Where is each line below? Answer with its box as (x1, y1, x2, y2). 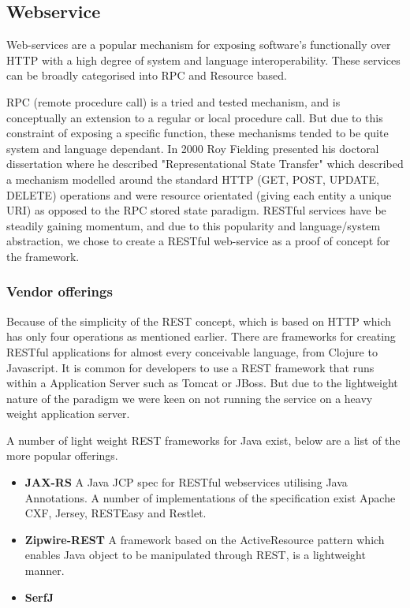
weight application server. (6, 405, 130, 422)
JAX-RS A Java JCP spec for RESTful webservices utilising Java (24, 474, 348, 491)
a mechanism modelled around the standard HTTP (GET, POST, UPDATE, (6, 170, 379, 187)
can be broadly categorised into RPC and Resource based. (6, 67, 287, 84)
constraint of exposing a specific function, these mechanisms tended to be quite (6, 125, 389, 141)
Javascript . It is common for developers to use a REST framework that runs (6, 359, 375, 375)
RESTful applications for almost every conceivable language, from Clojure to (6, 343, 378, 360)
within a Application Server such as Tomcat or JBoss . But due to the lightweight (6, 375, 398, 391)
